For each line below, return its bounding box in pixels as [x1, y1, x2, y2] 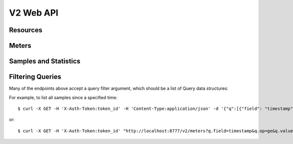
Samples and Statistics [9, 57, 81, 65]
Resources [9, 26, 42, 34]
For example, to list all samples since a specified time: [9, 94, 118, 100]
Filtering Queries [9, 73, 62, 81]
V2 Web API [9, 7, 59, 18]
